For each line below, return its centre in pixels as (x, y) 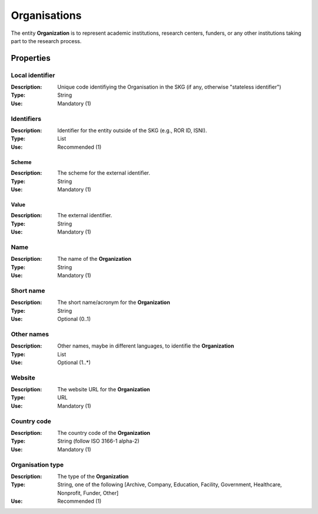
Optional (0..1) (74, 319)
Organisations (46, 15)
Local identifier (33, 75)
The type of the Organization (93, 476)
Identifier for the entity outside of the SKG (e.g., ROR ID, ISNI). (132, 130)
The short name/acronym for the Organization (114, 302)
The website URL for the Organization (104, 389)
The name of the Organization (95, 259)
